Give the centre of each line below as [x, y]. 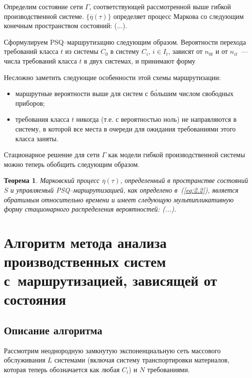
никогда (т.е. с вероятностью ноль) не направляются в [157, 119]
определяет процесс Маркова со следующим [179, 16]
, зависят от [185, 51]
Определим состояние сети [43, 6]
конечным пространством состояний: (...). [66, 25]
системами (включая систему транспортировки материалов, [142, 360]
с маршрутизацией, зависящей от [110, 280]
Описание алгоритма [53, 330]
